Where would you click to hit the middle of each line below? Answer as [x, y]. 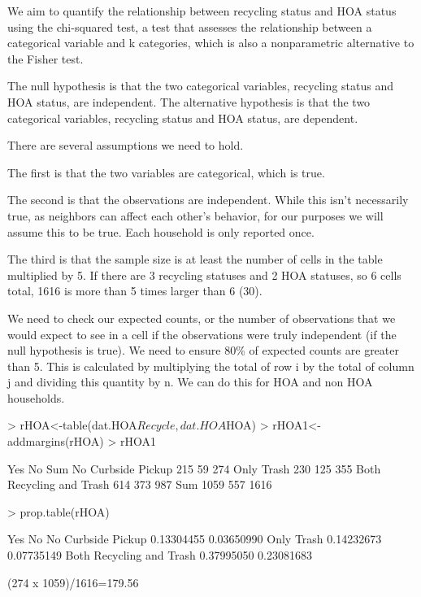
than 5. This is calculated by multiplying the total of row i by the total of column [211, 366]
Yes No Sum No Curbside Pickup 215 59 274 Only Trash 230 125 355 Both [194, 468]
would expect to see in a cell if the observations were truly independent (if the [202, 334]
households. [36, 397]
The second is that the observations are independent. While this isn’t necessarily [208, 200]
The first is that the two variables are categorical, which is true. [166, 172]
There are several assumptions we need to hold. [126, 145]
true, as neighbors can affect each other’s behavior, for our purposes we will [195, 215]
